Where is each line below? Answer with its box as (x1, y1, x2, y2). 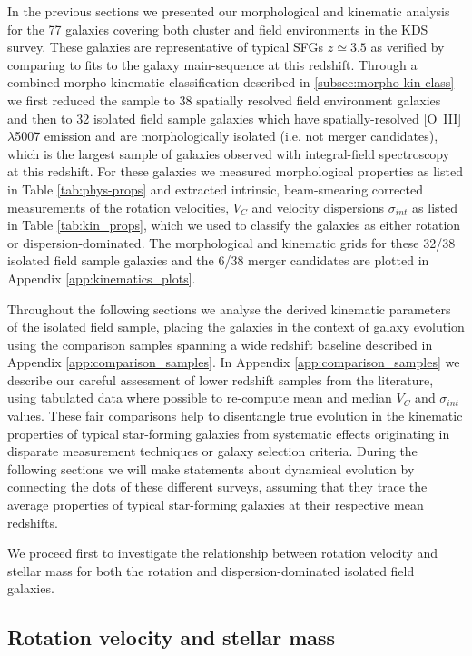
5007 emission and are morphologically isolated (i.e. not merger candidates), (15, 126, 438, 145)
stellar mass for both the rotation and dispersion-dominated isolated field (7, 561, 415, 580)
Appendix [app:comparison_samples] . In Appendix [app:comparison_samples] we (7, 353, 460, 372)
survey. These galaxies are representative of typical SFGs (7, 37, 324, 56)
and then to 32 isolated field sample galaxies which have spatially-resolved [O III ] (7, 108, 462, 127)
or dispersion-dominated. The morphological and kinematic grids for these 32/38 (7, 233, 456, 252)
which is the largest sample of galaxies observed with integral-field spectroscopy (7, 144, 450, 163)
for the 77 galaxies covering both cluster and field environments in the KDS (7, 19, 428, 38)
